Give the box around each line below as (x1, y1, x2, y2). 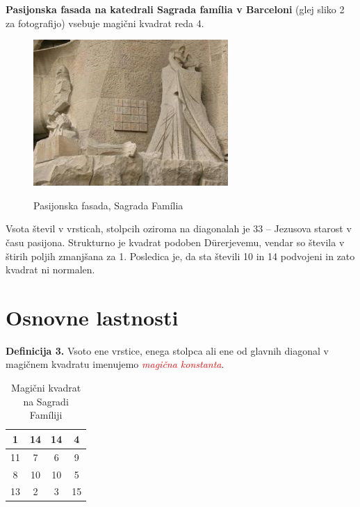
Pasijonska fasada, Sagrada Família (33, 198, 183, 212)
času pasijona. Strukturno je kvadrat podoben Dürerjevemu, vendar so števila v (6, 234, 345, 249)
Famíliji (29, 408, 63, 422)
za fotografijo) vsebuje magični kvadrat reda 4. (6, 15, 204, 30)
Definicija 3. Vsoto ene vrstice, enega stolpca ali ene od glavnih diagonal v (6, 343, 329, 357)
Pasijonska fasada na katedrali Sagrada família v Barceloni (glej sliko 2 (6, 2, 345, 16)
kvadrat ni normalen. (6, 262, 95, 277)
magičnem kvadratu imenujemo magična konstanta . (6, 357, 224, 371)
